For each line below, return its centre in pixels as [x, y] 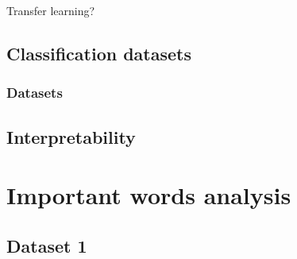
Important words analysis [149, 195]
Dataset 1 [47, 245]
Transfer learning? [51, 10]
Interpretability [71, 136]
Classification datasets [99, 53]
